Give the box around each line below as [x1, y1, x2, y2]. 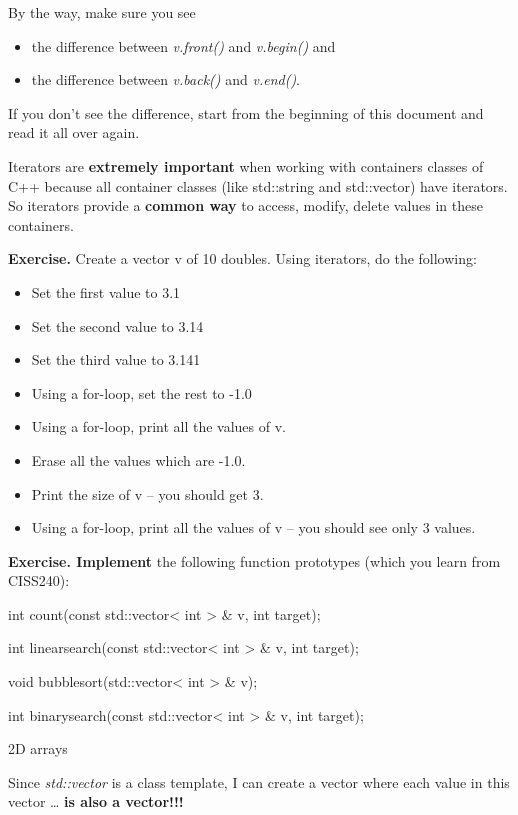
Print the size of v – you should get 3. [31, 483, 264, 504]
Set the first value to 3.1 [31, 281, 181, 302]
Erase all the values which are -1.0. [31, 449, 246, 470]
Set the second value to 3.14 [31, 315, 204, 336]
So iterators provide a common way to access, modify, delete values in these [8, 195, 483, 216]
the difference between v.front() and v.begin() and [31, 35, 336, 56]
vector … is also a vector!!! [8, 791, 184, 812]
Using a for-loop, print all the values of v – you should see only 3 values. [31, 517, 476, 538]
